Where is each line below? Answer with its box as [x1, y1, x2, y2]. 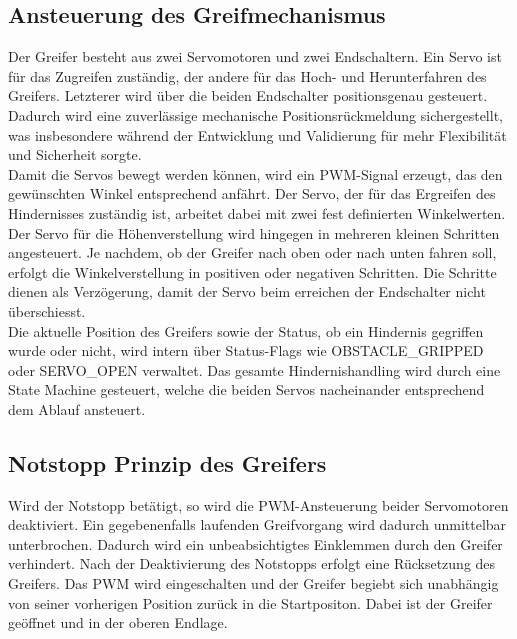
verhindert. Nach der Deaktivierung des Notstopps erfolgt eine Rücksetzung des [8, 553, 496, 574]
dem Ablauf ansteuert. [8, 398, 146, 419]
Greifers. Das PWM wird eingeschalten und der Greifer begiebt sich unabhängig [8, 573, 499, 594]
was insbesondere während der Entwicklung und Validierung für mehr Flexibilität [8, 124, 507, 145]
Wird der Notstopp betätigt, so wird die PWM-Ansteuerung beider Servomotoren [8, 494, 509, 515]
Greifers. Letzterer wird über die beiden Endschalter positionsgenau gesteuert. [8, 85, 488, 106]
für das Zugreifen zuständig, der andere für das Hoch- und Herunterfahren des [8, 65, 487, 86]
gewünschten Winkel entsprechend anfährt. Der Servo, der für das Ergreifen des [8, 183, 496, 204]
